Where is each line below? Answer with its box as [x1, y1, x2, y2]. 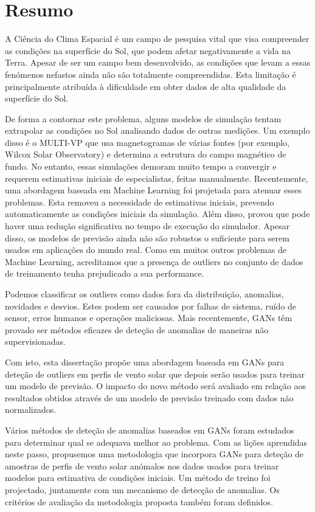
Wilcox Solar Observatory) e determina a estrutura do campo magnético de [5, 148, 286, 161]
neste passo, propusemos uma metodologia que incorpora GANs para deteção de [5, 448, 304, 460]
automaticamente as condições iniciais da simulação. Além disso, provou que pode [5, 207, 310, 220]
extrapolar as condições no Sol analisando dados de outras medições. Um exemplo [5, 124, 310, 137]
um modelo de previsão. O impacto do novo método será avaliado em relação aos [5, 379, 306, 392]
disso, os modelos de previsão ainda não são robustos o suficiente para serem [5, 231, 289, 244]
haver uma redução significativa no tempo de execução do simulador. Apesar [5, 220, 290, 232]
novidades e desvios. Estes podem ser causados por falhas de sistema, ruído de [5, 299, 297, 312]
